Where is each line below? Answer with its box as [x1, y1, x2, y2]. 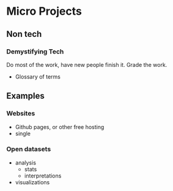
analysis [15, 158, 37, 166]
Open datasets [6, 145, 51, 154]
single [15, 130, 31, 137]
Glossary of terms [15, 72, 61, 80]
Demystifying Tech [6, 47, 64, 56]
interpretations [24, 172, 62, 179]
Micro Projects [6, 4, 83, 18]
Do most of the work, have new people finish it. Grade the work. [6, 61, 167, 68]
